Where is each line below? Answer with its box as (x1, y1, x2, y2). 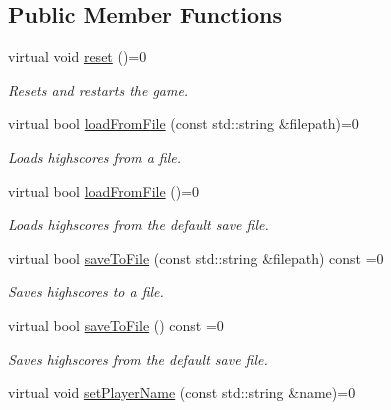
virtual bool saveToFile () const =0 (8, 314, 224, 335)
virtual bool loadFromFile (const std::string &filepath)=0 (8, 113, 359, 134)
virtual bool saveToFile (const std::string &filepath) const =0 (8, 247, 384, 268)
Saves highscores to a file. (8, 281, 164, 302)
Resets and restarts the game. (8, 79, 189, 100)
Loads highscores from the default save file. (8, 214, 269, 235)
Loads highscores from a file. (8, 146, 182, 167)
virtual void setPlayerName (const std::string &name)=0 (8, 382, 356, 403)
